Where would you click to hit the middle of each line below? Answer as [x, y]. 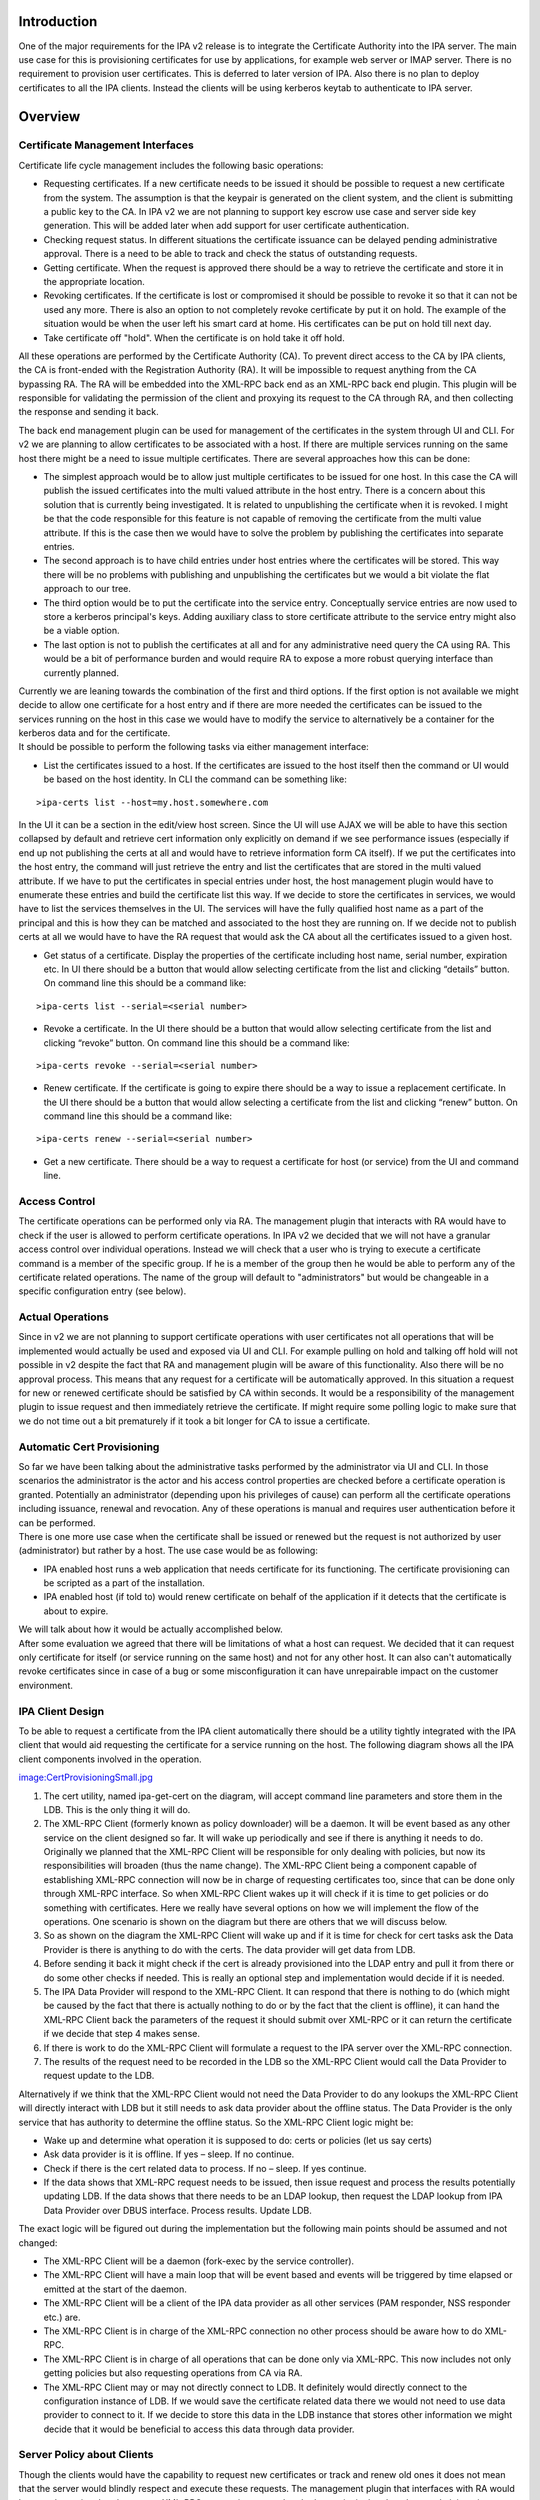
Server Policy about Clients [86, 2455]
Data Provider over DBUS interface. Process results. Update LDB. [177, 2210]
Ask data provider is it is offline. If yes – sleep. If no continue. [169, 2154]
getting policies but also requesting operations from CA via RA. [173, 2373]
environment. [46, 1685]
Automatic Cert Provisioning [89, 1447]
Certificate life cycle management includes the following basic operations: [171, 165]
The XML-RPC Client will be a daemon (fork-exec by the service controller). [199, 2261]
